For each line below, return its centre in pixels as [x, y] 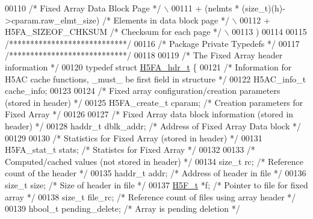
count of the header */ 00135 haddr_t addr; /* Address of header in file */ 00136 [156, 173]
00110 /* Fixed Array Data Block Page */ [83, 8]
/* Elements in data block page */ [166, 20]
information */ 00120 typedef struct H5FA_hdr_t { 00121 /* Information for [148, 66]
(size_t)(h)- [263, 8]
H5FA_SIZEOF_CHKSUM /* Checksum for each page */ [113, 32]
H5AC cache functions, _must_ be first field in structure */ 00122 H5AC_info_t [156, 79]
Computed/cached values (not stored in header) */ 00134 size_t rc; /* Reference [154, 161]
